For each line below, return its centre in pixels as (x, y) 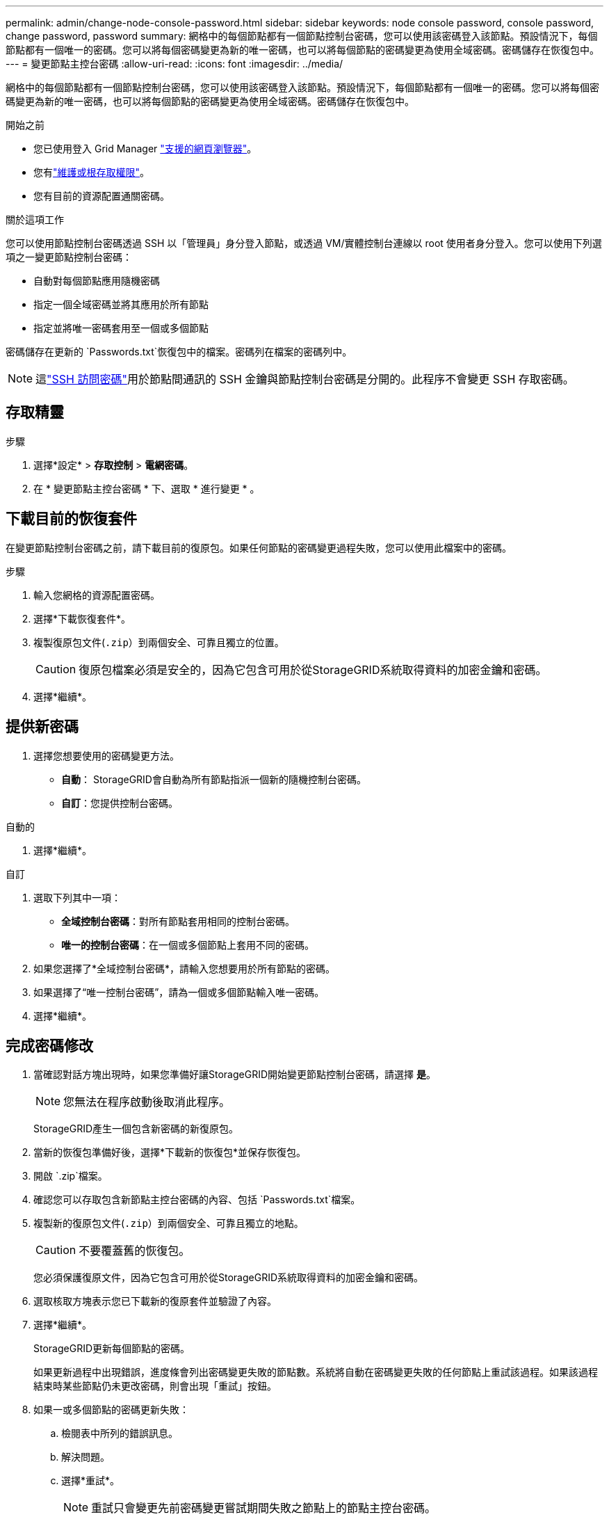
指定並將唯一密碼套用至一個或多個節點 (121, 328)
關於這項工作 (35, 219)
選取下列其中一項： (77, 897)
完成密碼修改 (49, 1045)
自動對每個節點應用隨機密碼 (97, 281)
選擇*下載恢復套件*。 (82, 618)
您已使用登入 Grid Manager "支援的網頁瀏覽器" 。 (145, 148)
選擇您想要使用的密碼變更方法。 (106, 755)
